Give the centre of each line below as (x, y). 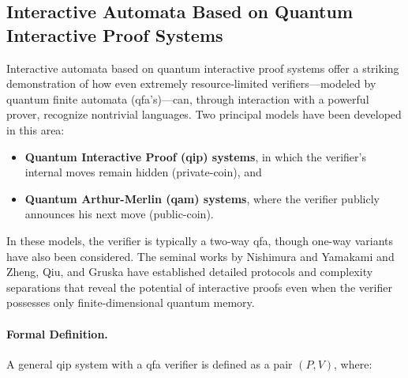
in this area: (36, 129)
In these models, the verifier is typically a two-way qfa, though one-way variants (200, 240)
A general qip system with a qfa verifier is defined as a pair (150, 363)
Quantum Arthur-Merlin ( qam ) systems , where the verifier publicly (202, 198)
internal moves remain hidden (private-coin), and (143, 172)
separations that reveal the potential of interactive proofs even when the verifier (199, 287)
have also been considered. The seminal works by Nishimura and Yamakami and (200, 256)
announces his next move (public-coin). (119, 214)
